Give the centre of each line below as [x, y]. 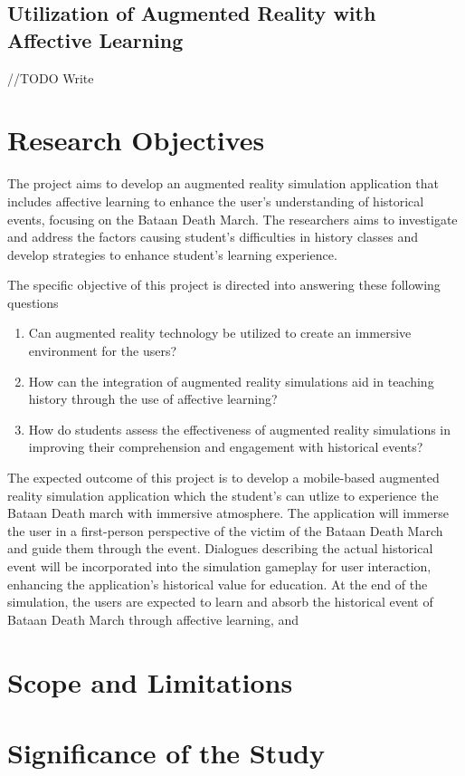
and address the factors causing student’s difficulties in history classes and [213, 237]
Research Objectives [136, 140]
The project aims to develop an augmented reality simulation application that [223, 183]
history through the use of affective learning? [153, 399]
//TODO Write [51, 77]
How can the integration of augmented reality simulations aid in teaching [231, 381]
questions [33, 302]
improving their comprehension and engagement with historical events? [226, 447]
